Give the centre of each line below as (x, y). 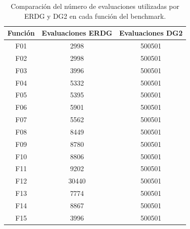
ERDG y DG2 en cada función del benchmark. (95, 16)
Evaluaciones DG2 (151, 33)
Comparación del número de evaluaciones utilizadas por (95, 6)
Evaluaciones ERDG (77, 33)
